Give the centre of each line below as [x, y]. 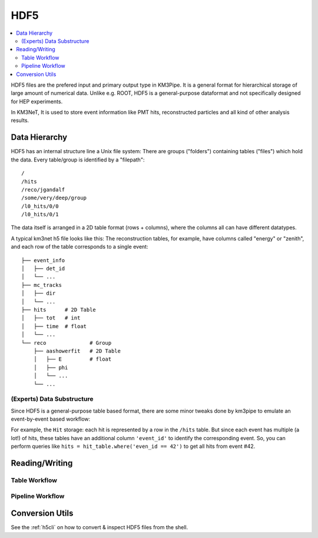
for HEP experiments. [37, 101]
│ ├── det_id [43, 269]
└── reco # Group [67, 343]
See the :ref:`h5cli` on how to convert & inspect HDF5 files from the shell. [100, 527]
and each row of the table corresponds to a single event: [79, 247]
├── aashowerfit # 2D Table [77, 351]
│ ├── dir [39, 293]
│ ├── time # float [54, 326]
